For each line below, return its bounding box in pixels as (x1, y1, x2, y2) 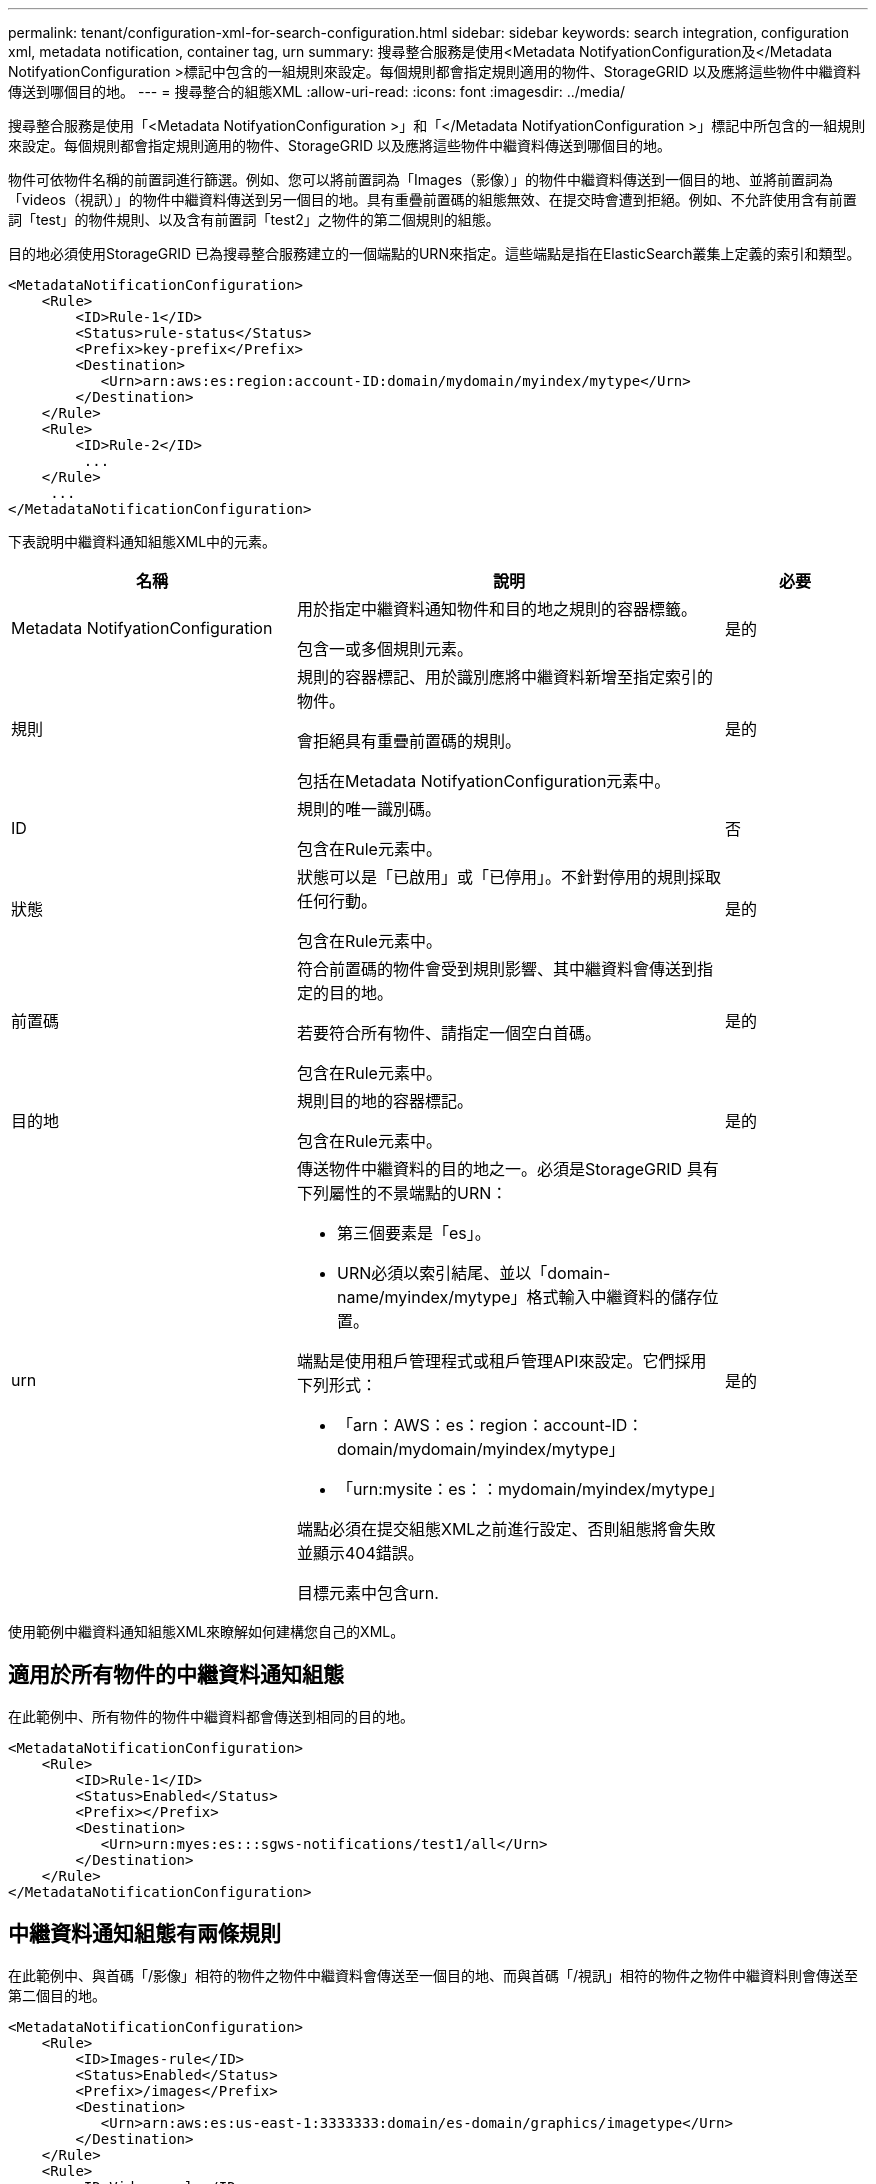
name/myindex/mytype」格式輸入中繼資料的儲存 (336, 1287, 703, 1307)
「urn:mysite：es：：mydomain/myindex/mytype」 (336, 1479, 725, 1499)
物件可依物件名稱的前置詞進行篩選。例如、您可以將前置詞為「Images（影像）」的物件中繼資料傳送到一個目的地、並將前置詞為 (8, 171, 834, 188)
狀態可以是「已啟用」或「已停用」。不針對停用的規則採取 (296, 867, 721, 887)
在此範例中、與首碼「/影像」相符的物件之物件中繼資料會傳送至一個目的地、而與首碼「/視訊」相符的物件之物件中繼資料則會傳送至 (8, 1966, 859, 1984)
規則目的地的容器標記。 (296, 1091, 473, 1111)
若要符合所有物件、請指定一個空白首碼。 (296, 1023, 601, 1043)
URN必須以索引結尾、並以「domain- (336, 1263, 611, 1283)
